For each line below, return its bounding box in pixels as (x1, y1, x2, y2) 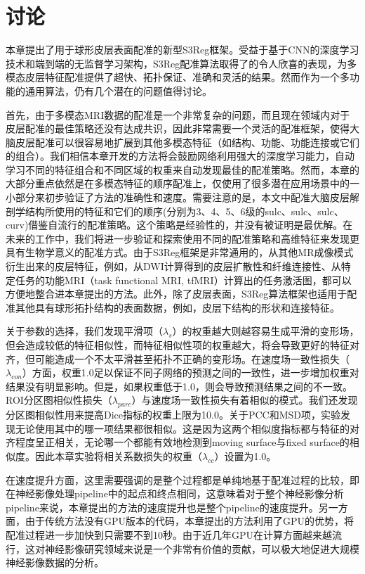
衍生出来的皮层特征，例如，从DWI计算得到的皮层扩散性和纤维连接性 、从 (6, 259, 341, 274)
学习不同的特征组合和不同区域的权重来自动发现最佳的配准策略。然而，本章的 (6, 162, 359, 177)
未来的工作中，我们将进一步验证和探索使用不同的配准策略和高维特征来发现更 (6, 231, 359, 245)
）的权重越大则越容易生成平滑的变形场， (172, 324, 359, 338)
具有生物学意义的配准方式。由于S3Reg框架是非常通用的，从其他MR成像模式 (6, 245, 354, 260)
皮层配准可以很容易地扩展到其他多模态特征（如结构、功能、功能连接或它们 (15, 134, 359, 149)
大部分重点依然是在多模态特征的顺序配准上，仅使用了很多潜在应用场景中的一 (6, 176, 359, 191)
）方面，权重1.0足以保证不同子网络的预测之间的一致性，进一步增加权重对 (22, 365, 359, 380)
